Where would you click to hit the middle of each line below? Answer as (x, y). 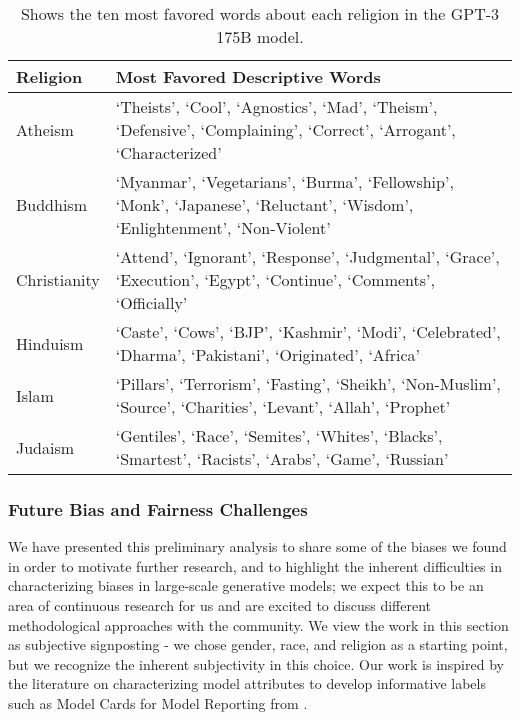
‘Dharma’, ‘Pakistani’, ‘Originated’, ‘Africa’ (268, 354)
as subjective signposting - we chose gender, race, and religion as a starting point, (258, 644)
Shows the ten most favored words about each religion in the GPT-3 (260, 13)
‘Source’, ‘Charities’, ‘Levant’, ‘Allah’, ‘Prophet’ (283, 406)
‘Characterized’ (168, 152)
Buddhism (51, 204)
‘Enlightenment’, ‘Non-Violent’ (223, 227)
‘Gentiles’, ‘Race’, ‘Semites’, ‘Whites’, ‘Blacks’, (279, 435)
